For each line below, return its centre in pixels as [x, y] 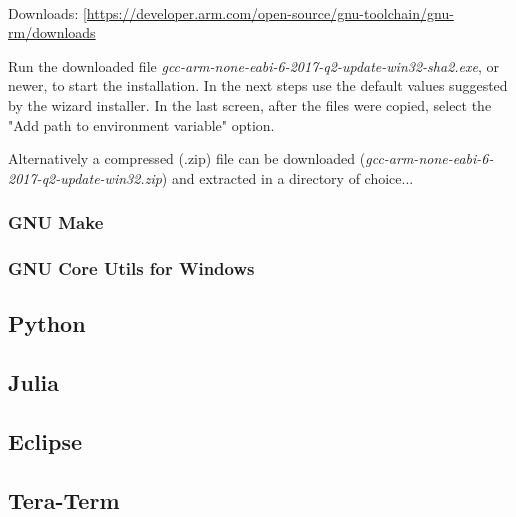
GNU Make [56, 222]
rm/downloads [52, 32]
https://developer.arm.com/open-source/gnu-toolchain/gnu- [270, 12]
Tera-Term [64, 499]
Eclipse [45, 440]
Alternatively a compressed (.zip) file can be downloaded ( [187, 158]
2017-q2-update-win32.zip [85, 177]
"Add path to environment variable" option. [141, 124]
